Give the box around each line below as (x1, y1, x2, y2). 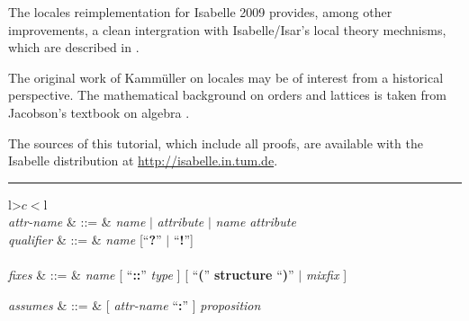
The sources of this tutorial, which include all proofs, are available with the (8, 133, 423, 152)
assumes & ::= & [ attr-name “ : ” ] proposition (8, 295, 261, 314)
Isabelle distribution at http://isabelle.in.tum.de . (8, 151, 278, 170)
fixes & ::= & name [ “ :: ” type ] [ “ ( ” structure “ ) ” (8, 265, 294, 284)
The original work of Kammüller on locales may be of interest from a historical (8, 67, 444, 86)
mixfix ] (305, 265, 347, 284)
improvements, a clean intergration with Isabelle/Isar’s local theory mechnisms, (8, 20, 446, 39)
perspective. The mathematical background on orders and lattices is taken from (8, 85, 446, 104)
